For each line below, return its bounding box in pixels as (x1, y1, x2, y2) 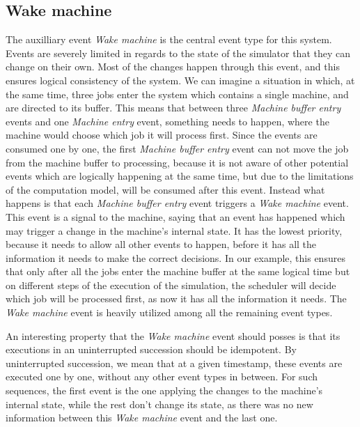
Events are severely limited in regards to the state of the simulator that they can (6, 45, 351, 60)
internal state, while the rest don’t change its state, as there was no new (6, 396, 313, 411)
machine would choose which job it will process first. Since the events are (6, 127, 318, 142)
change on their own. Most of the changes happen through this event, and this (6, 59, 340, 74)
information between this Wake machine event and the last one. (6, 410, 278, 425)
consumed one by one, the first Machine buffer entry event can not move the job (6, 141, 349, 155)
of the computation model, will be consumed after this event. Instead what (6, 182, 325, 196)
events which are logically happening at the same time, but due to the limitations (6, 169, 354, 183)
